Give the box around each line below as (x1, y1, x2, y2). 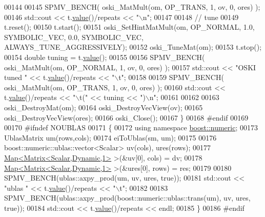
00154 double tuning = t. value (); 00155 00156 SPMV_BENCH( (4, 51, 205, 62)
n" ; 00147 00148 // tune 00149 (142, 11, 239, 22)
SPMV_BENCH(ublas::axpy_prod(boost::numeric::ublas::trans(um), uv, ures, (4, 192, 251, 203)
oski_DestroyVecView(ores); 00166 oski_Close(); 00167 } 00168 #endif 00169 (4, 112, 249, 123)
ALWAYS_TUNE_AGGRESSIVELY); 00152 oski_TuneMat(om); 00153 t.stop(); (4, 42, 262, 52)
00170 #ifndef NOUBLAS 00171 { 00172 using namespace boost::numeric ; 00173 (4, 122, 258, 133)
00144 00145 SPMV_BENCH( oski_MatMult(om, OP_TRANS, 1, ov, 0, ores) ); (4, 2, 260, 12)
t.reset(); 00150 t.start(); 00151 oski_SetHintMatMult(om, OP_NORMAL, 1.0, (4, 22, 255, 32)
